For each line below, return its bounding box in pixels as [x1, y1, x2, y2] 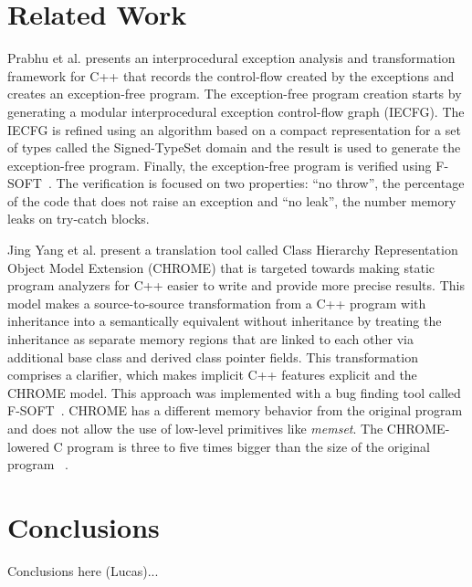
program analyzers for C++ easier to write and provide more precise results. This [7, 276, 465, 295]
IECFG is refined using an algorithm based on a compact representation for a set [7, 120, 461, 139]
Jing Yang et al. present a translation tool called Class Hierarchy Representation [7, 240, 458, 259]
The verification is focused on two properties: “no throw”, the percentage [56, 173, 465, 193]
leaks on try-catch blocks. [7, 209, 150, 228]
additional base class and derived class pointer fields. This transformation [7, 347, 418, 366]
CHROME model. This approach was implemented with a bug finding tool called [7, 383, 461, 402]
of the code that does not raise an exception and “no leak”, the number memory [7, 191, 456, 210]
